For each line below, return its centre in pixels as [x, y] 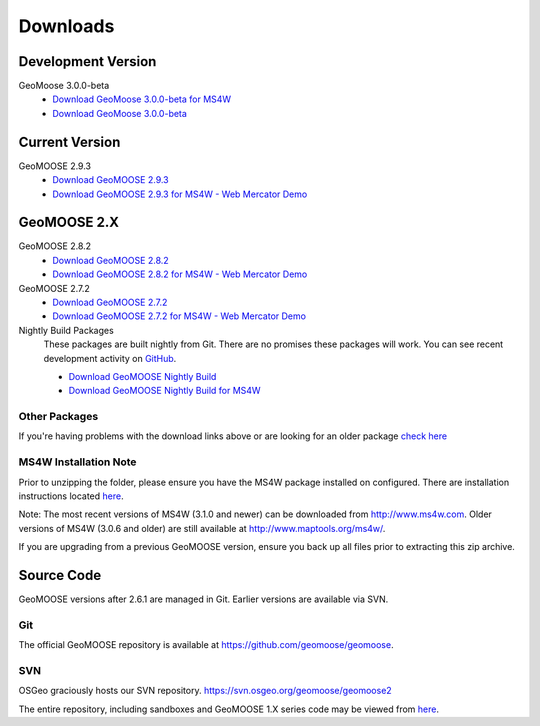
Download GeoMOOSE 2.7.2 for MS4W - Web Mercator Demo [179, 316]
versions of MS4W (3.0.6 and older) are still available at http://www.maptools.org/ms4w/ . [202, 528]
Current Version [69, 141]
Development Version [87, 61]
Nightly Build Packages [66, 330]
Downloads [66, 26]
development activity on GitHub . [110, 358]
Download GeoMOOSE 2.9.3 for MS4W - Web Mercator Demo [180, 194]
